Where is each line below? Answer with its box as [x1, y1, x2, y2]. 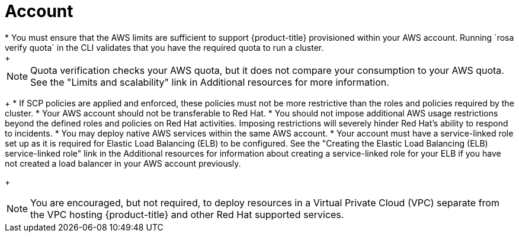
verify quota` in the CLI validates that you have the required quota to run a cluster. [5, 42, 324, 53]
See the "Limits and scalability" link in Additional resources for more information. [30, 76, 389, 88]
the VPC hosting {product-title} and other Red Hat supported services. [30, 208, 344, 220]
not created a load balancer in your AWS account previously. [5, 158, 241, 168]
